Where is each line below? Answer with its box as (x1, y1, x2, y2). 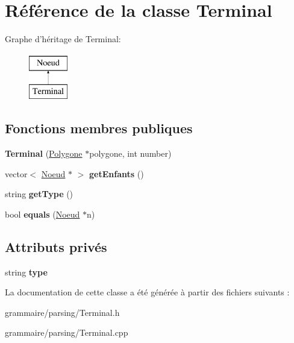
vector (5, 167, 28, 180)
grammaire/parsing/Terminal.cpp (5, 326, 128, 339)
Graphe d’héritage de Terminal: (5, 33, 121, 45)
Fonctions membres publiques (5, 119, 193, 137)
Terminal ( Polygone (5, 147, 83, 160)
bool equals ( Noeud (5, 207, 80, 220)
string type (5, 265, 48, 278)
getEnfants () (89, 167, 144, 180)
